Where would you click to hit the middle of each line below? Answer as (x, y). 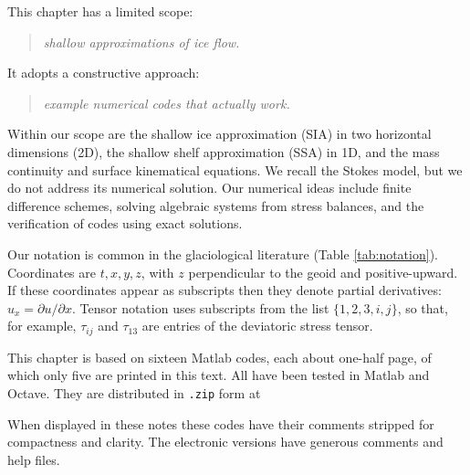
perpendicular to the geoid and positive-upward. (323, 272)
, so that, (423, 307)
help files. (34, 459)
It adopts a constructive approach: (104, 73)
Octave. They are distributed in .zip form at (134, 392)
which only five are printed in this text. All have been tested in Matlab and (219, 375)
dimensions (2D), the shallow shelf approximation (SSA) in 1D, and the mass (224, 151)
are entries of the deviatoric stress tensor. (257, 326)
